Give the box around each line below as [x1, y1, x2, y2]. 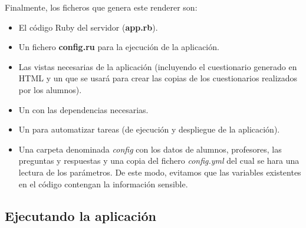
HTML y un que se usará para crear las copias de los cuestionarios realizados [18, 72, 298, 84]
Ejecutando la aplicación [5, 206, 156, 224]
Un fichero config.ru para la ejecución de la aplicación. [18, 41, 219, 53]
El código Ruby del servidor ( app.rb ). [18, 21, 158, 33]
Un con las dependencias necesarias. [18, 103, 149, 115]
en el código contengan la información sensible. [18, 177, 188, 190]
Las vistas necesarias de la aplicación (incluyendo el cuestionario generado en [18, 60, 297, 72]
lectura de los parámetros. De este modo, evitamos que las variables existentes [18, 166, 301, 178]
